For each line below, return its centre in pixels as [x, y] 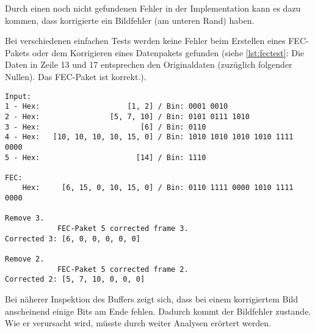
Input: [18, 96]
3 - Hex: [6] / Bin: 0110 [106, 127]
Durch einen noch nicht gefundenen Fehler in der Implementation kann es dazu [153, 8]
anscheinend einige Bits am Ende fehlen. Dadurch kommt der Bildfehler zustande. [158, 311]
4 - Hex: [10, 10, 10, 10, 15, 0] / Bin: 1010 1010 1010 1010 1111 [149, 137]
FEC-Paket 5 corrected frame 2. [123, 269]
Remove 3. [25, 218]
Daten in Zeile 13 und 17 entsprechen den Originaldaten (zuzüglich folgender [149, 64]
